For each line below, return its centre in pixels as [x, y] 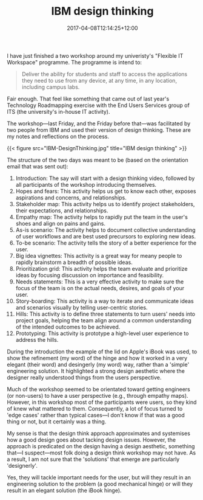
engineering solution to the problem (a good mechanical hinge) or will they [100, 484]
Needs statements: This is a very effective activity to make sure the [100, 282]
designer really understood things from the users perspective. [84, 377]
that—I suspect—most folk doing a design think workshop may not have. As [101, 453]
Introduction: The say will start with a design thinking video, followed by [105, 178]
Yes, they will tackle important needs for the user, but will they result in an [99, 477]
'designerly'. [22, 465]
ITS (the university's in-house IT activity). [59, 111]
